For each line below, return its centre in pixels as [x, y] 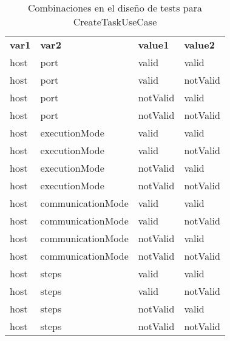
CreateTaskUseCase [115, 22]
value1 [154, 45]
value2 [199, 45]
